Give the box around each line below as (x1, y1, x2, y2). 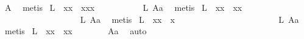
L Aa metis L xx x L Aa (80, 13, 299, 25)
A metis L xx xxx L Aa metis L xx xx (4, 1, 242, 13)
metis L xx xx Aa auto (4, 25, 147, 37)
